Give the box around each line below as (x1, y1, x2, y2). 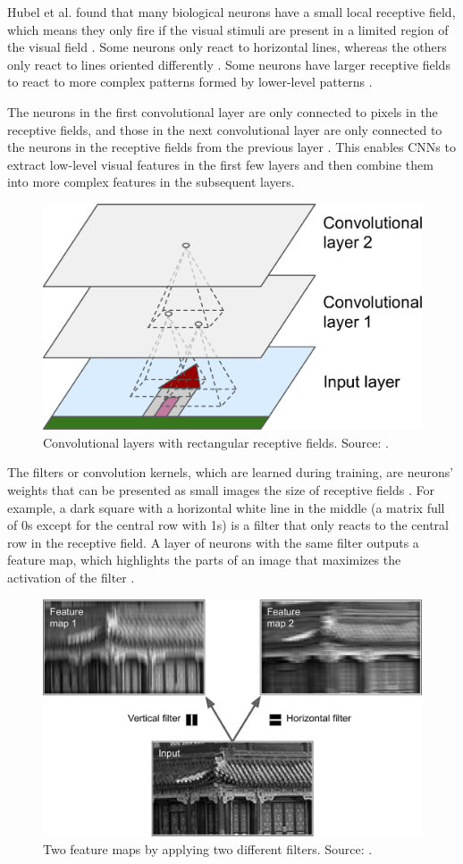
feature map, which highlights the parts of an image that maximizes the (7, 550, 401, 569)
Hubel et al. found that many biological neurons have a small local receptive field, (7, 3, 456, 21)
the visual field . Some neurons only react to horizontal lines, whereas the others (7, 38, 447, 56)
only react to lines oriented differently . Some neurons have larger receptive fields (7, 55, 450, 73)
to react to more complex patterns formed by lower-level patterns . (7, 72, 373, 91)
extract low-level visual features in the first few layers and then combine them (7, 155, 434, 173)
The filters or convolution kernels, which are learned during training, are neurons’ (7, 463, 454, 482)
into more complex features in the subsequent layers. (7, 172, 295, 191)
